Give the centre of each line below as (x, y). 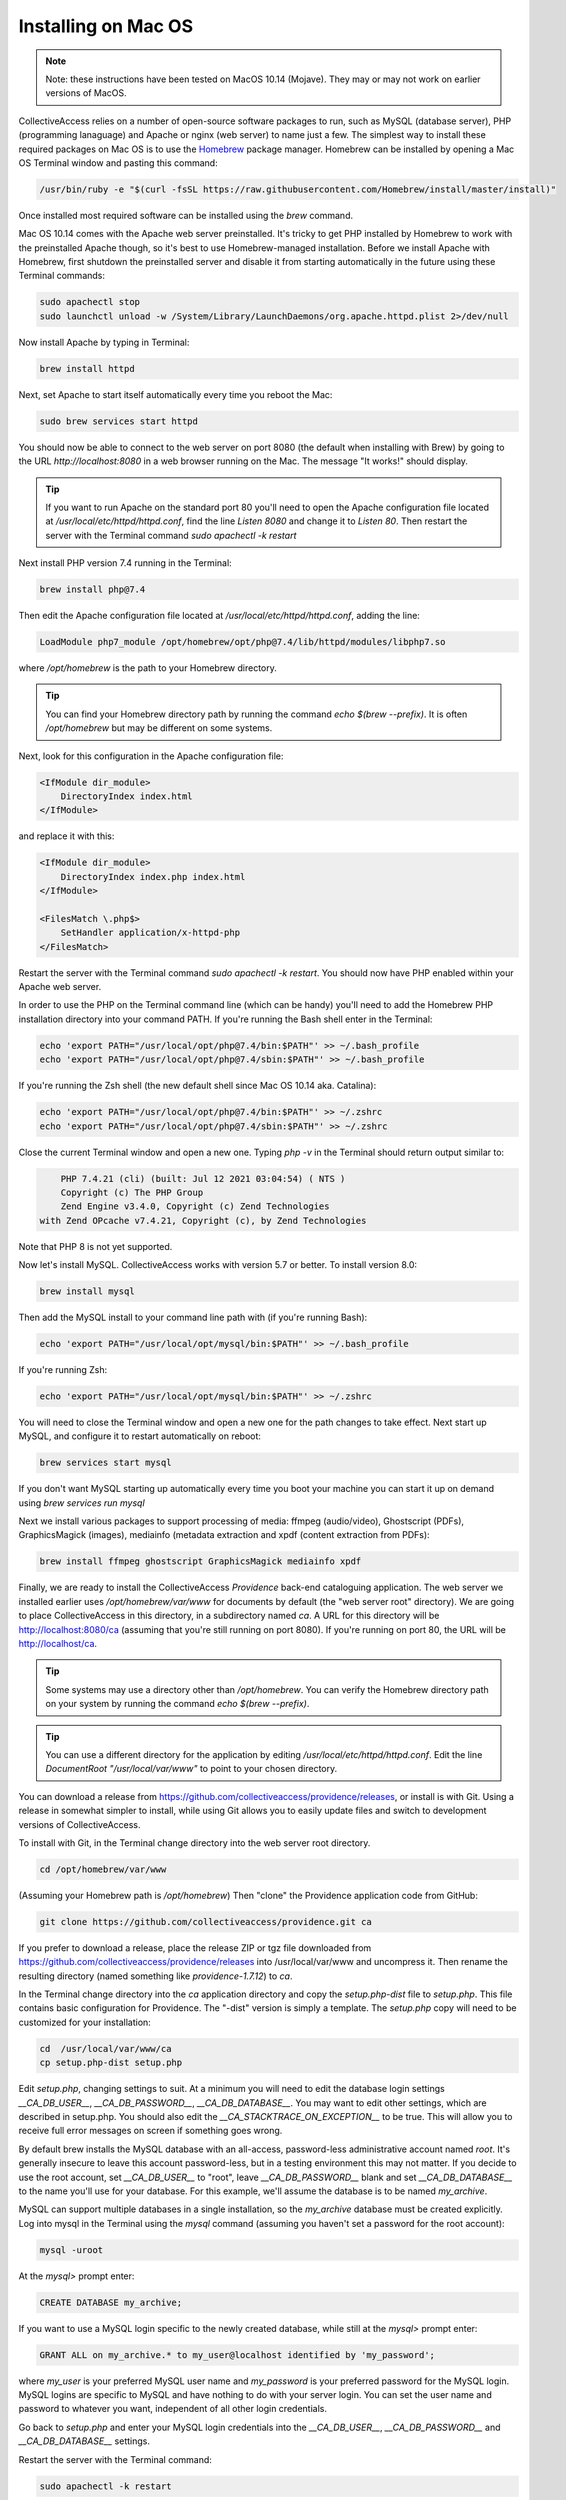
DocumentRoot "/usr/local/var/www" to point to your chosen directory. (191, 1769)
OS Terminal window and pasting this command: (118, 162)
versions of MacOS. (86, 93)
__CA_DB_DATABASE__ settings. (84, 2441)
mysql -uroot (71, 2249)
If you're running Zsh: (63, 1369)
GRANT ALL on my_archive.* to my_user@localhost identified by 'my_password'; (237, 2354)
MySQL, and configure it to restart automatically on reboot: (140, 1436)
